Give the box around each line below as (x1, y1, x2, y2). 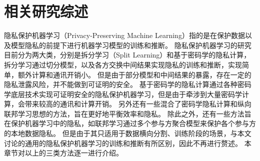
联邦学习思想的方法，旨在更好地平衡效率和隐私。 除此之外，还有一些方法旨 (4, 108, 251, 118)
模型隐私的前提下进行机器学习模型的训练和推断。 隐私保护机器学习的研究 (10, 39, 251, 50)
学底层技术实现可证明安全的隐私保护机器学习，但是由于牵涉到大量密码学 (4, 88, 242, 99)
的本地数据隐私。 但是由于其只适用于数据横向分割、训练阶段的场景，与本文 (4, 128, 251, 138)
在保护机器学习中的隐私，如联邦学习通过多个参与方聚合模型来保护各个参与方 (4, 118, 256, 128)
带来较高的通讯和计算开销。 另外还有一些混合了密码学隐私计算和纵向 (24, 98, 251, 109)
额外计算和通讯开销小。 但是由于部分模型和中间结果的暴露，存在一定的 (17, 69, 251, 79)
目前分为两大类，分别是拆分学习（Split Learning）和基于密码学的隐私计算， (4, 49, 251, 60)
